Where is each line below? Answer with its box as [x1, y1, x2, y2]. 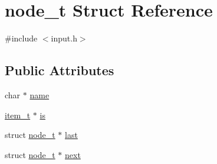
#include [5, 32, 38, 44]
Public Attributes [5, 61, 114, 79]
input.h [51, 32, 77, 44]
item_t [5, 108, 31, 121]
